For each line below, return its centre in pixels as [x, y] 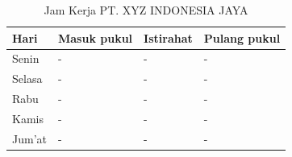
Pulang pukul [242, 37]
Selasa [27, 78]
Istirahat [168, 37]
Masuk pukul [95, 37]
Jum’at [29, 138]
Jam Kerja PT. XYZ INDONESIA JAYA [146, 10]
